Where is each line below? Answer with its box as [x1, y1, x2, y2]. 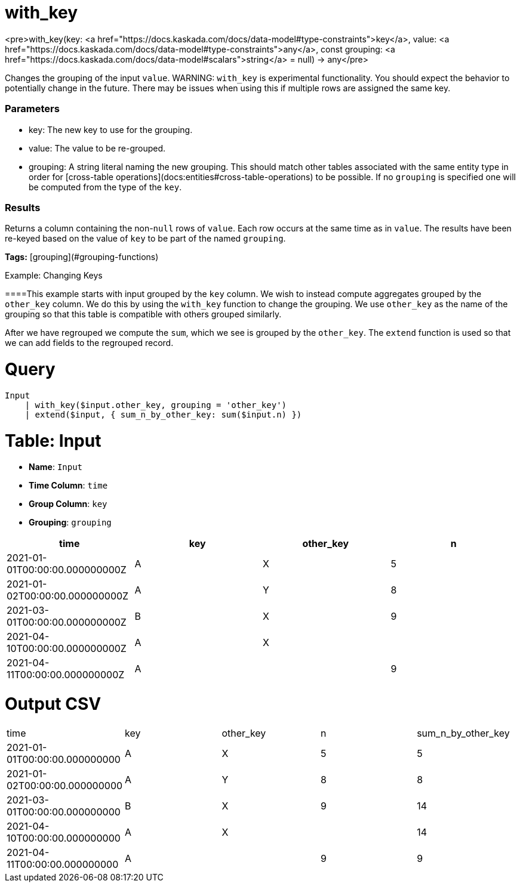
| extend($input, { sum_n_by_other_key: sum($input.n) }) [24, 409, 302, 419]
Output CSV [5, 694, 101, 714]
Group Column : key [29, 499, 107, 509]
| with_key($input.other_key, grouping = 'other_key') [24, 400, 287, 410]
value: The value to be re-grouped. [29, 143, 166, 153]
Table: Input [5, 430, 101, 451]
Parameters [5, 103, 60, 115]
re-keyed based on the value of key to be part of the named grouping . [5, 233, 286, 244]
